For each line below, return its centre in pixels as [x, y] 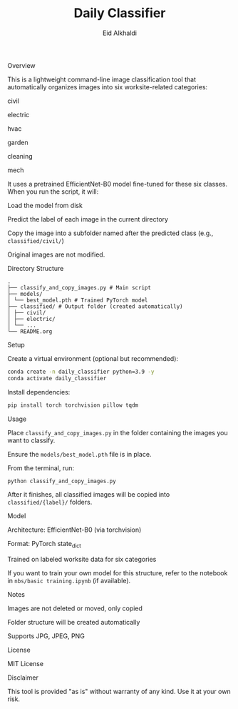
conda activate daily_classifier [57, 378]
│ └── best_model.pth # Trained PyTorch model [78, 300]
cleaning [20, 156]
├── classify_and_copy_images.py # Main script [79, 287]
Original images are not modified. [56, 254]
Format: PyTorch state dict [45, 545]
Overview [21, 65]
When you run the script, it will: [53, 192]
